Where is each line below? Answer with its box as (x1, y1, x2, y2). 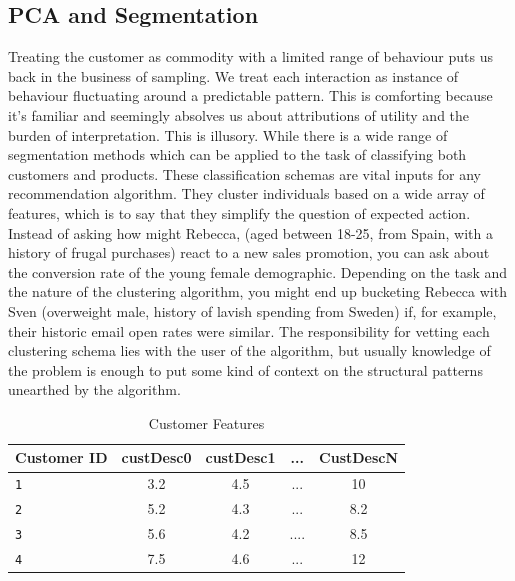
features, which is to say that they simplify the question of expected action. (8, 202, 471, 223)
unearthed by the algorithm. (8, 379, 181, 400)
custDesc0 (121, 447, 192, 468)
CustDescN (319, 447, 399, 468)
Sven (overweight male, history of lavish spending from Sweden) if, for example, (8, 300, 497, 321)
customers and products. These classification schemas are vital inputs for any (8, 163, 481, 184)
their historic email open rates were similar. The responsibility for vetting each (8, 320, 490, 341)
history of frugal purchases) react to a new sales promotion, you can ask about (8, 242, 490, 263)
